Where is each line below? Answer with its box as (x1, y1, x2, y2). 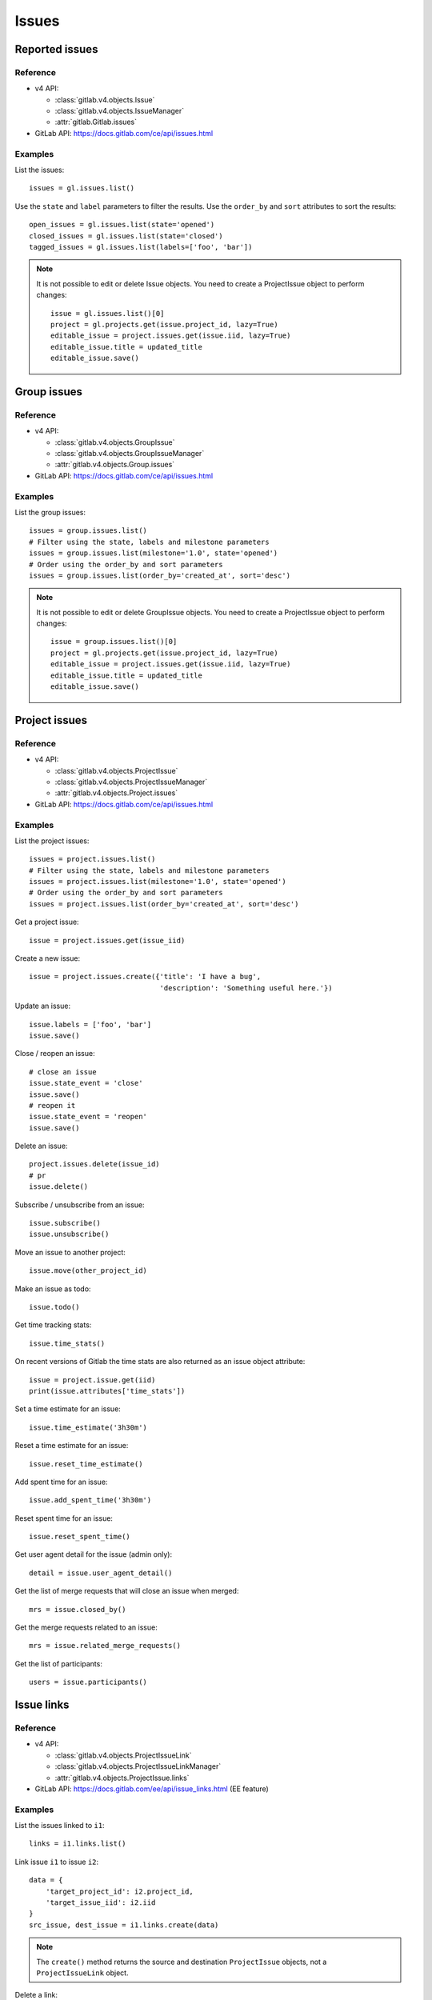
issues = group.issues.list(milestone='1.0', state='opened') (29, 549, 278, 558)
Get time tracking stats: (14, 1320, 92, 1330)
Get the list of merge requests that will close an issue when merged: (14, 1586, 239, 1596)
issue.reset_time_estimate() (29, 1459, 143, 1468)
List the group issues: (14, 507, 86, 517)
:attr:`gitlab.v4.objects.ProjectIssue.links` (54, 1773, 190, 1782)
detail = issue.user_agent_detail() (29, 1568, 173, 1578)
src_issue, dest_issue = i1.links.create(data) (29, 1920, 219, 1930)
